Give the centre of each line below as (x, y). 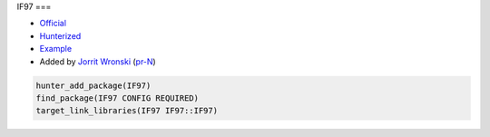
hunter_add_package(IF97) (93, 85)
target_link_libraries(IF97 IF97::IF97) (127, 111)
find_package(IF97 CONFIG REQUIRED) (118, 98)
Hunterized (60, 35)
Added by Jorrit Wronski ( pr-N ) (98, 61)
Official (53, 24)
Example (56, 49)
